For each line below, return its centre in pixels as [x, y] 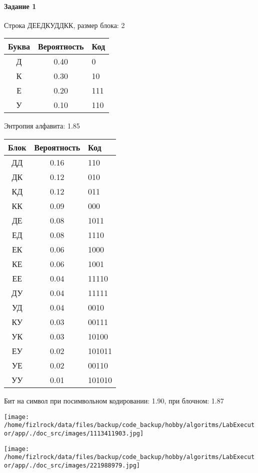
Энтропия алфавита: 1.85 [42, 126]
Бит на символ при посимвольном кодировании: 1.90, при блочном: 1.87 [114, 400]
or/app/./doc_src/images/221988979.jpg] [72, 465]
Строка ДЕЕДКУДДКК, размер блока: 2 [64, 25]
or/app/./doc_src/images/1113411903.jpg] [74, 433]
